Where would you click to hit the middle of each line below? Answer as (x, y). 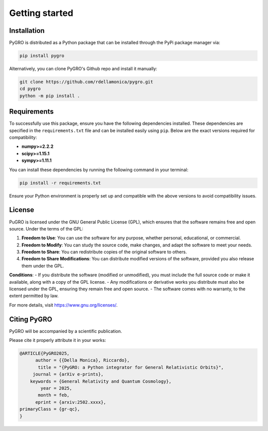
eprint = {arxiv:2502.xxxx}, (71, 402)
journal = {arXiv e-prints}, (68, 374)
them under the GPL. (43, 266)
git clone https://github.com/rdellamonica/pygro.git (86, 82)
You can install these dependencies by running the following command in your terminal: (99, 170)
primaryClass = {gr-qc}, (50, 409)
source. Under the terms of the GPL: (46, 228)
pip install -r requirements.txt (60, 183)
